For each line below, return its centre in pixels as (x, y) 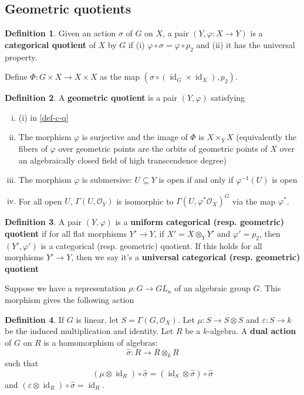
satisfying (228, 98)
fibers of (33, 148)
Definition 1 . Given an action (60, 33)
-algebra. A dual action (252, 331)
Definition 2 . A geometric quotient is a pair (91, 98)
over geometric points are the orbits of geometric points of (163, 148)
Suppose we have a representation (65, 288)
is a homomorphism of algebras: (101, 342)
